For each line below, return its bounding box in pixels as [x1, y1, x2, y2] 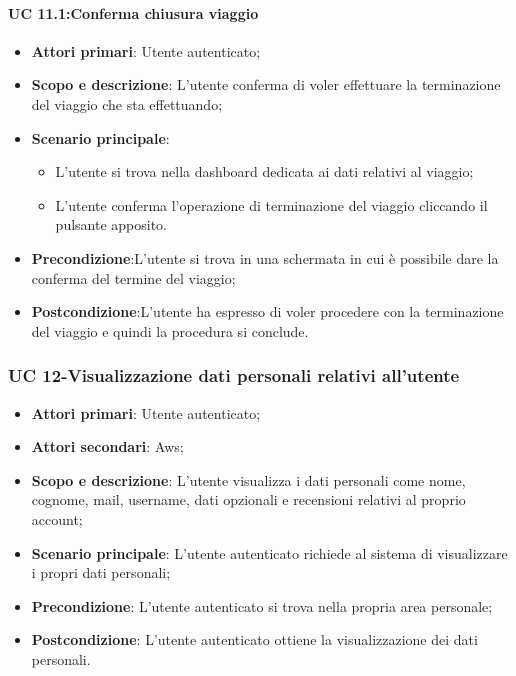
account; [31, 508, 83, 529]
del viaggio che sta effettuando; [31, 93, 223, 114]
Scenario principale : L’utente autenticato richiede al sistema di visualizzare [31, 542, 508, 563]
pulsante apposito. [55, 214, 167, 235]
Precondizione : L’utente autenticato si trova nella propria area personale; [31, 595, 493, 616]
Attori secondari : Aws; [31, 436, 184, 457]
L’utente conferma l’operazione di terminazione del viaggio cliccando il [55, 194, 488, 215]
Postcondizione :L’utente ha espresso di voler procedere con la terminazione [31, 301, 504, 322]
